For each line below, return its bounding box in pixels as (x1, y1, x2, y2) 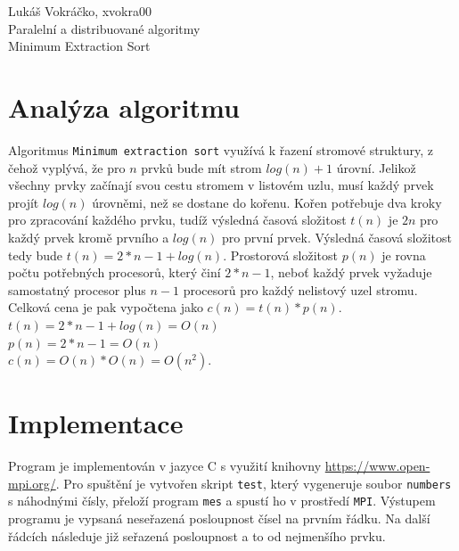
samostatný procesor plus (8, 280, 146, 299)
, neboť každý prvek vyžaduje (270, 263, 432, 282)
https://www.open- (324, 456, 430, 475)
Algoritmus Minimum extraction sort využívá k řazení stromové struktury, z (8, 140, 433, 159)
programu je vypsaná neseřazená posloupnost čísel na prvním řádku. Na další (8, 509, 430, 528)
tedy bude (8, 245, 63, 264)
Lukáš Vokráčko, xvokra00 (8, 2, 152, 20)
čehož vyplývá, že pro (8, 158, 126, 177)
